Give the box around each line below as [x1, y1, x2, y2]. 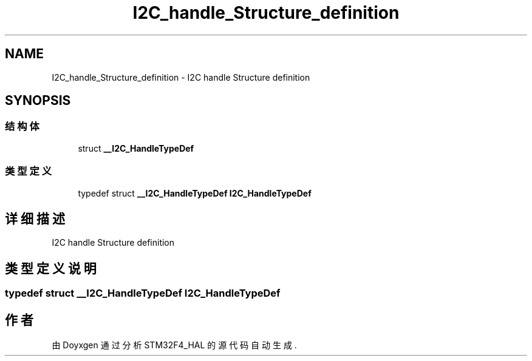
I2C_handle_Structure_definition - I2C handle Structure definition [52, 72, 310, 83]
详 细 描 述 [5, 211, 65, 226]
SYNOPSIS [5, 93, 71, 109]
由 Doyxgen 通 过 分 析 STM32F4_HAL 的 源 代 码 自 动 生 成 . [52, 340, 297, 351]
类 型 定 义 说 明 [5, 260, 97, 276]
